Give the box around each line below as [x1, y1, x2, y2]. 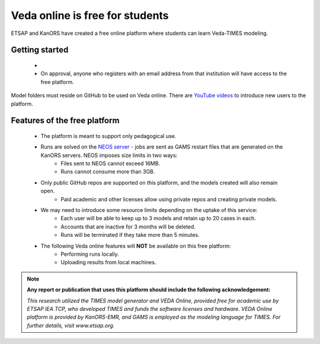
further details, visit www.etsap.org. [27, 322, 115, 329]
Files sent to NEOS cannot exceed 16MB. [60, 160, 160, 167]
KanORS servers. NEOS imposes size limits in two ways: [40, 152, 178, 159]
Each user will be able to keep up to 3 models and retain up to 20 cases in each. [60, 215, 256, 222]
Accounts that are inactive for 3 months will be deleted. [60, 223, 196, 230]
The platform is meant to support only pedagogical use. [40, 132, 177, 139]
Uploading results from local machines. [60, 259, 156, 266]
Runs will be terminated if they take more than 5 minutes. [60, 232, 200, 239]
